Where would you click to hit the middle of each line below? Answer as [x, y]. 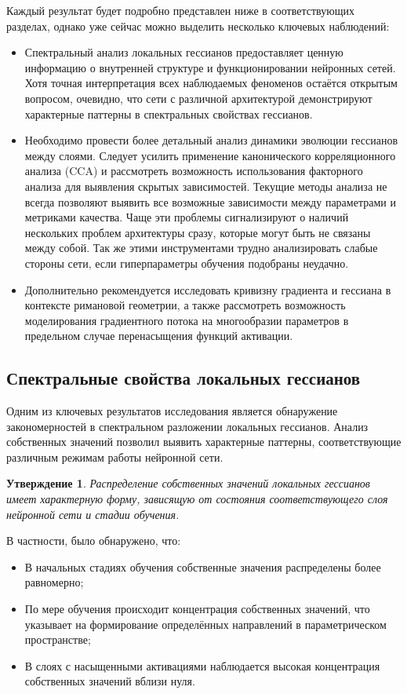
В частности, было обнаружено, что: [94, 541]
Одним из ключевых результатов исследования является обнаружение [172, 411]
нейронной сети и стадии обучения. [93, 514]
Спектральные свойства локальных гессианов [184, 378]
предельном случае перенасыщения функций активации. [159, 336]
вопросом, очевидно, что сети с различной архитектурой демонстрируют [198, 98]
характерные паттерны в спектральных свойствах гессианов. [169, 113]
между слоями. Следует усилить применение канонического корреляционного [210, 155]
